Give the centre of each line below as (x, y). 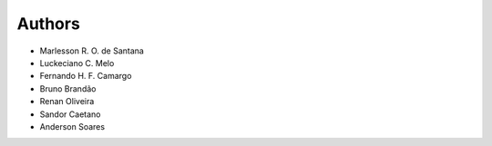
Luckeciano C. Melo (77, 63)
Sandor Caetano (70, 114)
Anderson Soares (72, 126)
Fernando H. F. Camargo (86, 76)
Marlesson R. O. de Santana (92, 51)
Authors (49, 24)
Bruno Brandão (68, 88)
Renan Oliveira (67, 102)
